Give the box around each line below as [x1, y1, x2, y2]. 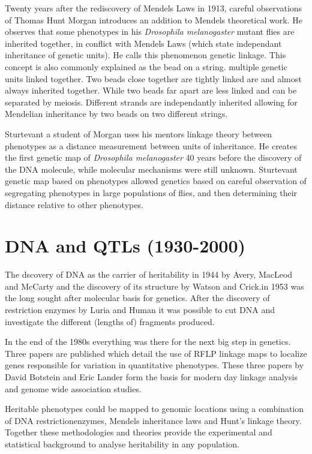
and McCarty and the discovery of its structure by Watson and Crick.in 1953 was [5, 279, 304, 292]
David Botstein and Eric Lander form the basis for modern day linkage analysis [5, 370, 298, 383]
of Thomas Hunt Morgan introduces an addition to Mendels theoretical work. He [5, 13, 302, 26]
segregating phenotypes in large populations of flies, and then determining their [5, 186, 298, 199]
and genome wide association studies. [5, 382, 142, 395]
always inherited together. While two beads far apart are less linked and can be [5, 84, 297, 97]
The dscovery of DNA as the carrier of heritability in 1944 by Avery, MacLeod [5, 268, 293, 281]
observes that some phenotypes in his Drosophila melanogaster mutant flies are [5, 25, 295, 38]
